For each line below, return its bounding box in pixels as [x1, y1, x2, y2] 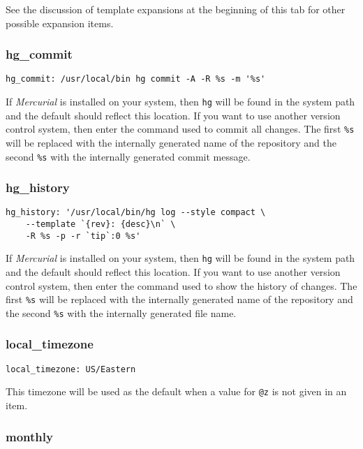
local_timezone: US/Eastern [6, 364, 136, 374]
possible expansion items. [6, 15, 114, 30]
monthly [6, 427, 53, 445]
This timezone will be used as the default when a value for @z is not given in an [6, 384, 347, 399]
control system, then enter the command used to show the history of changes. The [6, 278, 357, 293]
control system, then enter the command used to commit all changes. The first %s [6, 122, 355, 136]
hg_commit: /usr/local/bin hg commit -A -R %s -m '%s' [6, 74, 266, 84]
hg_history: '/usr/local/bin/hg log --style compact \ [6, 207, 266, 218]
